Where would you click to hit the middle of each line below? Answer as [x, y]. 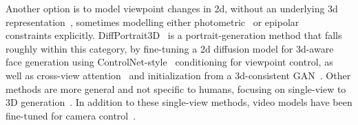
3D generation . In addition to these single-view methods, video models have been [179, 102]
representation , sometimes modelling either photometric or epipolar [152, 22]
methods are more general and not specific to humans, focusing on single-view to [176, 88]
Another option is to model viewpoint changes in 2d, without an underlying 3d [172, 8]
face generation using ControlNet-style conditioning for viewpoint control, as [169, 62]
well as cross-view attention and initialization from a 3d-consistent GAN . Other [178, 75]
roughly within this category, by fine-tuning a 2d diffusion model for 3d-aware [170, 48]
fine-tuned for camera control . [71, 115]
